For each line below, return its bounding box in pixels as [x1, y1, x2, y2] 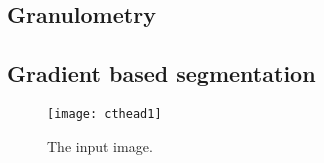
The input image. [47, 135, 153, 156]
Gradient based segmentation [7, 58, 316, 89]
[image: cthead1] [47, 106, 162, 121]
